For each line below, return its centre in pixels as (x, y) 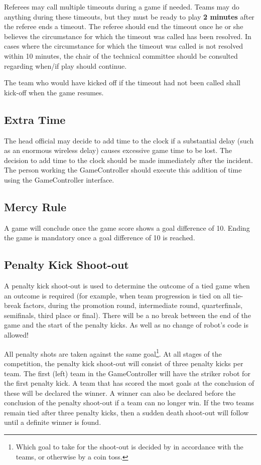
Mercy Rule (35, 206)
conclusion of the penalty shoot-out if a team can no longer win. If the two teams (129, 403)
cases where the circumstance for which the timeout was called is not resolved (124, 46)
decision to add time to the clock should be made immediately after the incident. (129, 160)
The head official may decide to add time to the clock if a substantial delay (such (129, 140)
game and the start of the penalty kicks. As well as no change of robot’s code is (126, 325)
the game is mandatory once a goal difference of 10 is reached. (100, 238)
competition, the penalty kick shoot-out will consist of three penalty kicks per (124, 363)
